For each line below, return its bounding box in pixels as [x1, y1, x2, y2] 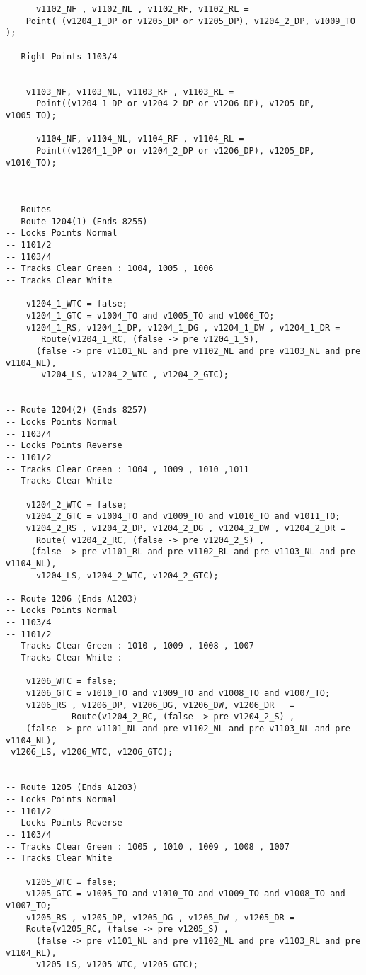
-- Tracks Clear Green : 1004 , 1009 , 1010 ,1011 [6, 464, 249, 474]
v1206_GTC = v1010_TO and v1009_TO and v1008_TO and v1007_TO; [25, 688, 331, 699]
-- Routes [6, 205, 52, 215]
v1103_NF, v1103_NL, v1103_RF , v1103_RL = [25, 86, 234, 97]
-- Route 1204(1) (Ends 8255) [6, 216, 148, 227]
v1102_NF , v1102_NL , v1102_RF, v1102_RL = [35, 4, 249, 14]
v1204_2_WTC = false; [25, 499, 127, 510]
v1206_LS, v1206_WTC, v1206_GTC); [11, 747, 173, 758]
